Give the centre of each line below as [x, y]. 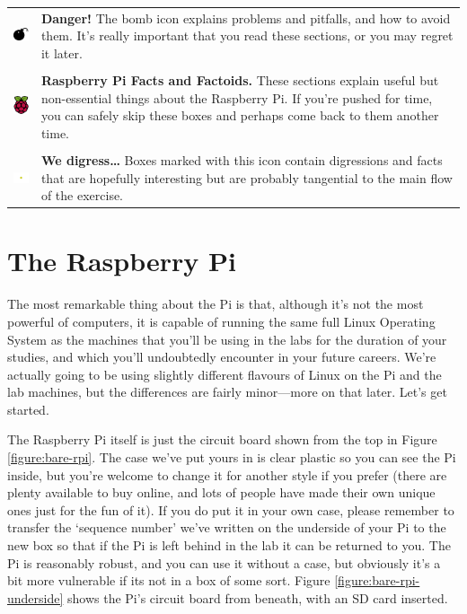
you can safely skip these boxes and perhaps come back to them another [240, 115]
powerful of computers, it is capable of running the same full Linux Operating [221, 321]
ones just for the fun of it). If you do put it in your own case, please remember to [231, 509]
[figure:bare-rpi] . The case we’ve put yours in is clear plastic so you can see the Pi [232, 457]
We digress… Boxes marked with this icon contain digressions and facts [242, 159]
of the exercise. [82, 195]
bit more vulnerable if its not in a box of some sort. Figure [169, 580]
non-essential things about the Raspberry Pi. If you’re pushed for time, [237, 97]
